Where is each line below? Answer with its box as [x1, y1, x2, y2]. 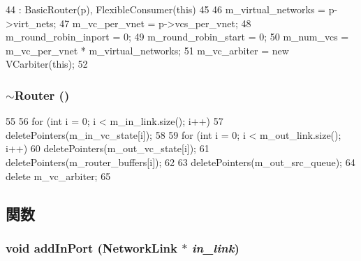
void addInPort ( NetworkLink [6, 239, 177, 256]
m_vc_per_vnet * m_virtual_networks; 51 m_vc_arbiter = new [6, 43, 289, 57]
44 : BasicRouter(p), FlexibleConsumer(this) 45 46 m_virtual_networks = [6, 2, 325, 16]
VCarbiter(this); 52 [6, 57, 88, 71]
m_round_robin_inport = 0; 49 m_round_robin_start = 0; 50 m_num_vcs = [6, 29, 349, 44]
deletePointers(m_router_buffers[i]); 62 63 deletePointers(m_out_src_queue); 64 [6, 154, 355, 169]
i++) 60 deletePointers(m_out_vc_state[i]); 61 [6, 141, 209, 156]
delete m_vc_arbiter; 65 [6, 168, 111, 183]
